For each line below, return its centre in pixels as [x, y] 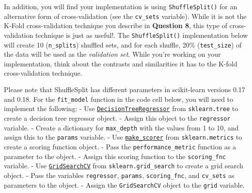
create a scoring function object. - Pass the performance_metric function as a [120, 146]
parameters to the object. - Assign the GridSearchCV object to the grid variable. [124, 185]
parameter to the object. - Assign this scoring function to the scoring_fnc [115, 156]
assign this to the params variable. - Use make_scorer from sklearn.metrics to [123, 137]
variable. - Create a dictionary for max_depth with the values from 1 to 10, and [121, 127]
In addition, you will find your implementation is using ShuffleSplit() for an [121, 6]
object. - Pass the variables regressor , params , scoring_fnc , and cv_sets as [119, 175]
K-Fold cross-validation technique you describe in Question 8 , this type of [116, 25]
